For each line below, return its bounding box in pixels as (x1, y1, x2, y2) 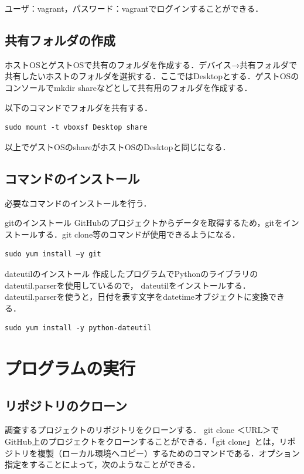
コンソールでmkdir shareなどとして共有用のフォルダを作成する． (5, 81, 252, 93)
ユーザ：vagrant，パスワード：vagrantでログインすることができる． (5, 2, 264, 14)
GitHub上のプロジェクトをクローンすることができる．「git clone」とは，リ (5, 435, 288, 448)
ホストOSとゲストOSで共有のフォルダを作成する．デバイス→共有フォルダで (5, 58, 297, 70)
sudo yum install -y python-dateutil (5, 324, 152, 333)
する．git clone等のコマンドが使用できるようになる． (37, 228, 240, 240)
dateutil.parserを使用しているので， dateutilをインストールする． (5, 279, 251, 291)
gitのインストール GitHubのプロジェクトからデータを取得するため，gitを (5, 216, 283, 229)
